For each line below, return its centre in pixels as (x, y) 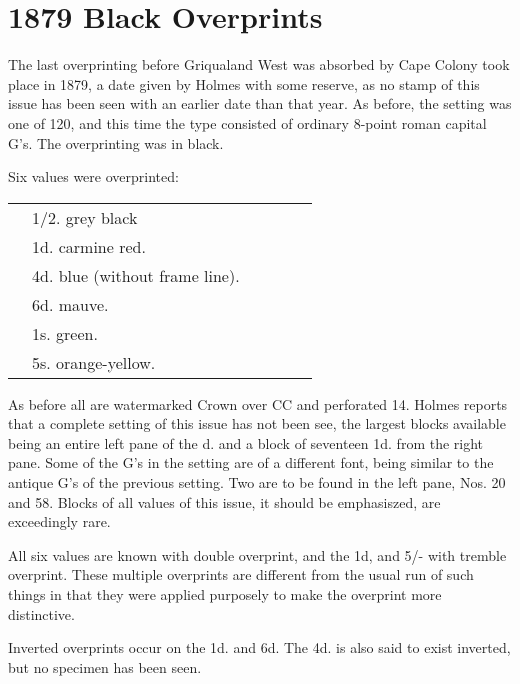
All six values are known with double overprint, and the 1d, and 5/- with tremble (257, 554)
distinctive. (41, 613)
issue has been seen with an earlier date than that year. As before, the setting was (260, 103)
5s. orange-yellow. (94, 362)
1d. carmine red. (89, 246)
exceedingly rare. (59, 521)
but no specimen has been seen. (105, 666)
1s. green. (65, 333)
